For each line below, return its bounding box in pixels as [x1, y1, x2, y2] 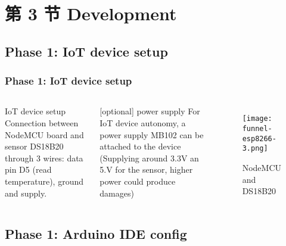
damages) [100, 186, 134, 199]
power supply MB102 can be [100, 128, 204, 141]
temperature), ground [5, 175, 83, 187]
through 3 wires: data [5, 151, 83, 164]
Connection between [5, 116, 79, 129]
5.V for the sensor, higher [100, 163, 193, 176]
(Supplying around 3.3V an [100, 151, 199, 164]
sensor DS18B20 [5, 140, 64, 152]
